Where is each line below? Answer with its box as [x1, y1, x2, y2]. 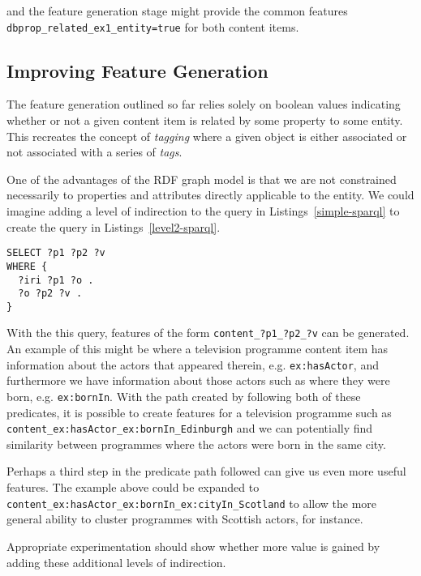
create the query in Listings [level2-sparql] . [6, 218, 221, 235]
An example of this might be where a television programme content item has [6, 340, 389, 357]
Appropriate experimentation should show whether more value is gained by [6, 537, 380, 554]
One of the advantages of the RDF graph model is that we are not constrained [6, 170, 397, 187]
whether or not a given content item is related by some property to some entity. [6, 112, 403, 129]
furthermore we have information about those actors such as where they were [6, 372, 390, 389]
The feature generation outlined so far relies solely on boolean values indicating [6, 96, 401, 113]
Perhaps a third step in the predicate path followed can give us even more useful [6, 463, 406, 480]
